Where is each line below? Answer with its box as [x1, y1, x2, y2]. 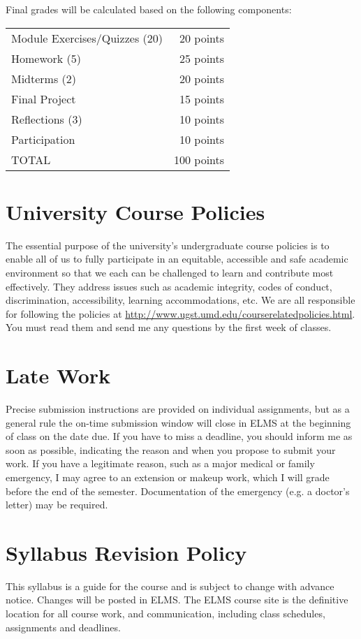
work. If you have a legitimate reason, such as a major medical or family [6, 456, 315, 471]
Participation [11, 131, 75, 147]
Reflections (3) [11, 110, 82, 127]
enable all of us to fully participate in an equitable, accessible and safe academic [6, 251, 348, 266]
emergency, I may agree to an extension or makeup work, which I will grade [6, 469, 330, 484]
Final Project [11, 90, 76, 107]
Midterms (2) [11, 70, 77, 87]
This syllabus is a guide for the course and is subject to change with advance [6, 578, 334, 593]
